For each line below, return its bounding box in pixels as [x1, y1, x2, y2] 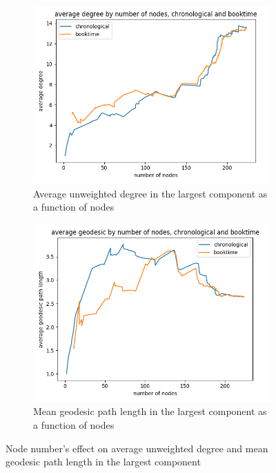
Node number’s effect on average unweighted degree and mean [6, 441, 268, 455]
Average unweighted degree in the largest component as [33, 186, 268, 200]
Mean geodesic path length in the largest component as [33, 404, 267, 418]
